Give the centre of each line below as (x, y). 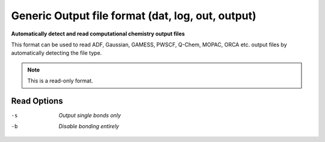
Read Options (37, 101)
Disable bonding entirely (89, 126)
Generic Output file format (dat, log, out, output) (134, 16)
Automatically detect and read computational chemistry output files (98, 34)
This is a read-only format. (60, 81)
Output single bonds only (90, 116)
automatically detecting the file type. (57, 53)
